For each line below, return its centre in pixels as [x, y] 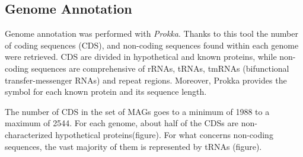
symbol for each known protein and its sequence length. [106, 92]
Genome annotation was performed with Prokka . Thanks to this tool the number [152, 33]
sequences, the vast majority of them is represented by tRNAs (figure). [133, 146]
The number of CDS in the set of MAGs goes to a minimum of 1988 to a [137, 111]
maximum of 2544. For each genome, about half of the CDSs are [122, 123]
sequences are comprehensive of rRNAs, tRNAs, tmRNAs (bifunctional [160, 68]
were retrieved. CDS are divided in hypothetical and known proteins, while [141, 57]
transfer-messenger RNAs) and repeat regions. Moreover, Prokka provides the [146, 80]
